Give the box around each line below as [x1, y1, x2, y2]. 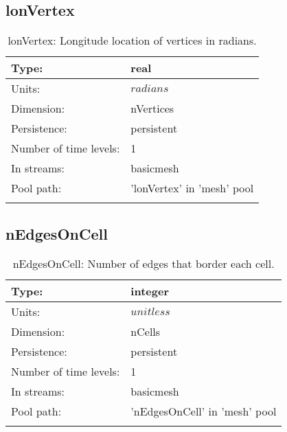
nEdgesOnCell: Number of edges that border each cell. [12, 255, 275, 272]
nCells [130, 323, 161, 340]
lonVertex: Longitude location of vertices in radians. [8, 32, 257, 49]
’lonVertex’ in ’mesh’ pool [130, 180, 254, 196]
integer [130, 283, 169, 299]
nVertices [130, 100, 174, 117]
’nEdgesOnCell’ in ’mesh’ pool [130, 403, 277, 420]
